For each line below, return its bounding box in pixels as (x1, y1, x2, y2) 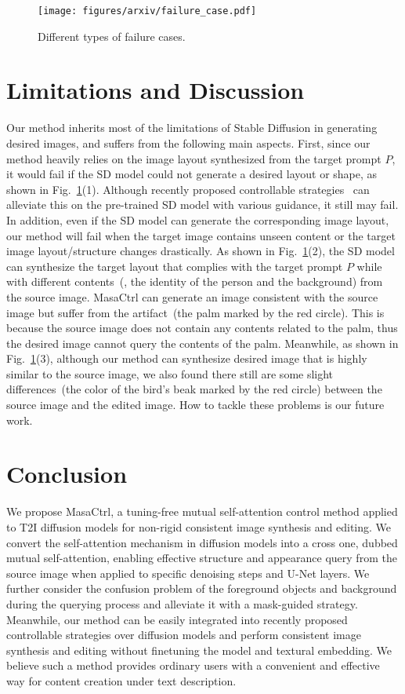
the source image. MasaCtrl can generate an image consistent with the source (6, 288, 378, 305)
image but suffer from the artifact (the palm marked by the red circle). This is (6, 304, 385, 320)
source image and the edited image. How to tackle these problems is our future (6, 396, 385, 413)
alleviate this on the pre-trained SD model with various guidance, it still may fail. (6, 196, 399, 213)
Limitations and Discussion (6, 74, 305, 106)
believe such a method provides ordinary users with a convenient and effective (6, 657, 380, 674)
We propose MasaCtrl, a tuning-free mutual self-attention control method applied (6, 503, 398, 520)
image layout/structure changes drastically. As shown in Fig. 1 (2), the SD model (6, 243, 395, 259)
